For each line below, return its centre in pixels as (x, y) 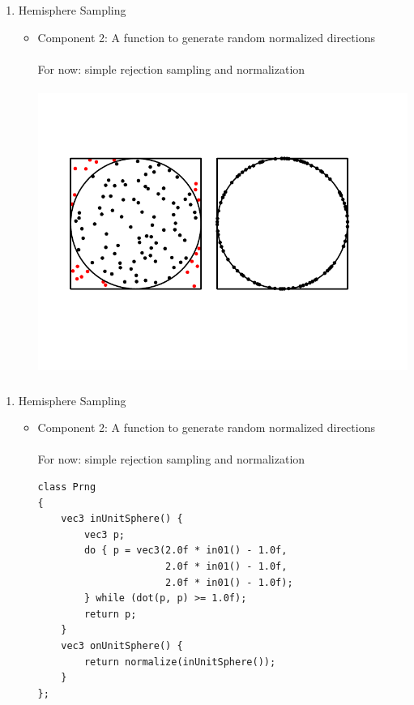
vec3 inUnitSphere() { (122, 519)
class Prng (67, 487)
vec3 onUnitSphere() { (122, 646)
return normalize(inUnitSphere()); (180, 662)
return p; (110, 614)
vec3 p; (104, 534)
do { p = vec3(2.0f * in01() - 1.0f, (186, 551)
